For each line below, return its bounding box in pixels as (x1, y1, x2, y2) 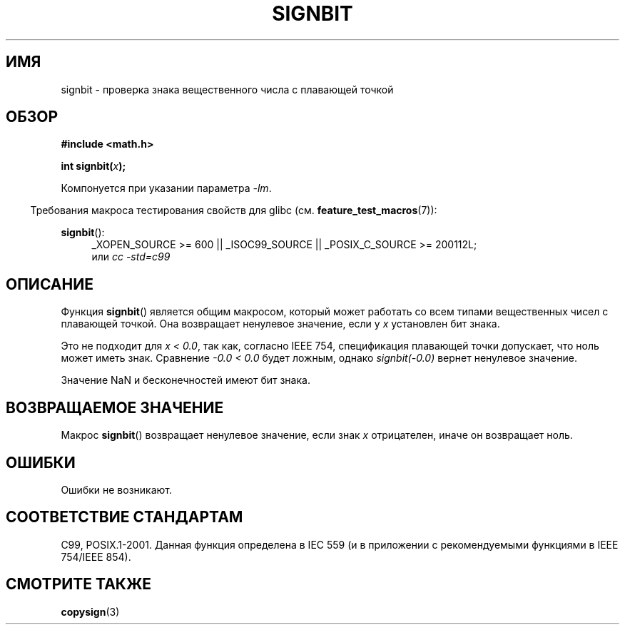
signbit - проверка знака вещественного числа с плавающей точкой (61, 83, 394, 96)
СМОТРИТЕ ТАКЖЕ (6, 575, 152, 594)
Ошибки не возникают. (61, 483, 173, 496)
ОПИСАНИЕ (6, 275, 93, 293)
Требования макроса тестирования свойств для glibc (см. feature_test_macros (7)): (30, 204, 437, 217)
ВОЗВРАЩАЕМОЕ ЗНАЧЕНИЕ (6, 398, 224, 417)
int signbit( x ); (61, 160, 126, 173)
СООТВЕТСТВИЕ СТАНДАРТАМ (6, 508, 243, 527)
